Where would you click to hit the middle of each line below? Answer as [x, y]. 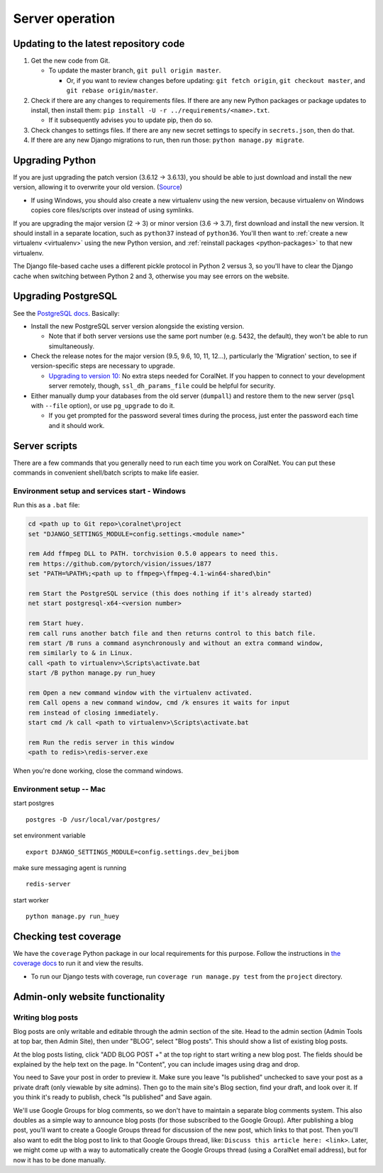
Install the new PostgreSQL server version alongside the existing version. [138, 326]
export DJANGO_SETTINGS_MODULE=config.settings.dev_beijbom [132, 852]
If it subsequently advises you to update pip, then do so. [131, 120]
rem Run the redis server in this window [101, 742]
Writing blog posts [45, 1017]
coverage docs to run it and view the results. [78, 963]
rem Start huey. [56, 623]
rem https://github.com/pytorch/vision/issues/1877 [120, 563]
